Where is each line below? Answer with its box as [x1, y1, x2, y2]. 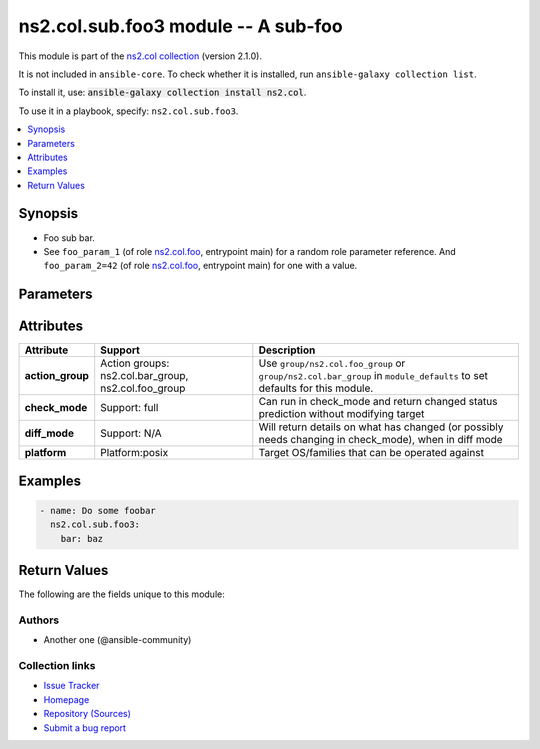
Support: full [100, 401, 159, 415]
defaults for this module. [258, 381, 374, 395]
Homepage [43, 693, 90, 705]
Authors [18, 613, 60, 627]
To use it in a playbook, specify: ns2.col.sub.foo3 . [18, 105, 239, 117]
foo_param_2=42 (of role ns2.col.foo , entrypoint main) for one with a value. [43, 260, 358, 272]
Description [258, 343, 316, 357]
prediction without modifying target [258, 407, 425, 421]
